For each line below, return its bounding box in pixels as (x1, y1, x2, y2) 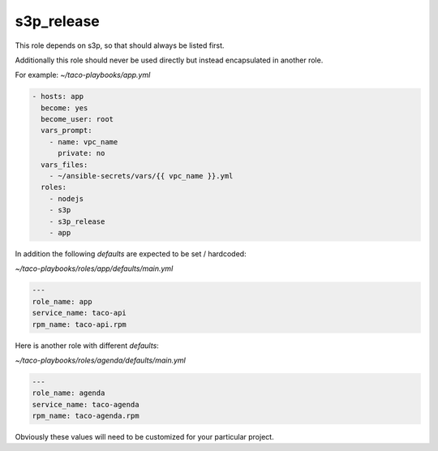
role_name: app (32, 297, 92, 306)
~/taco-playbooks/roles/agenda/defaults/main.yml (15, 355, 186, 365)
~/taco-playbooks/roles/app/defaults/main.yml (15, 264, 174, 273)
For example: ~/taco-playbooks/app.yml (15, 70, 151, 80)
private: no (58, 148, 105, 158)
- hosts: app (32, 92, 84, 101)
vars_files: (41, 160, 88, 170)
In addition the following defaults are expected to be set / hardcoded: (15, 248, 247, 259)
